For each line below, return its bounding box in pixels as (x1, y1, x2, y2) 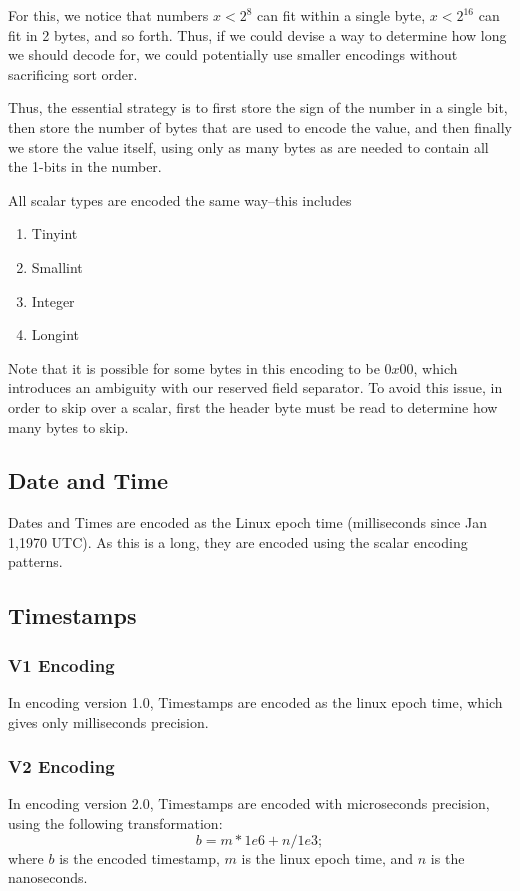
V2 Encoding (8, 754, 115, 779)
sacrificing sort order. (8, 63, 138, 84)
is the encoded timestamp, (59, 847, 220, 868)
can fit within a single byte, (257, 5, 426, 25)
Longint (31, 324, 80, 345)
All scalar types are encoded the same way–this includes (8, 189, 352, 210)
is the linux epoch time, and (241, 847, 414, 868)
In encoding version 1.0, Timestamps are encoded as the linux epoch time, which (8, 692, 503, 713)
